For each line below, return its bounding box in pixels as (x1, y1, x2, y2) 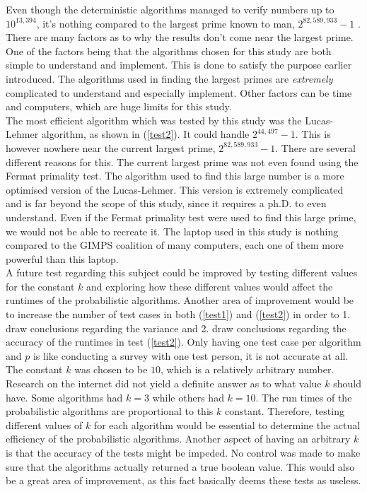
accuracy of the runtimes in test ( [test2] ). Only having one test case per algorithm (6, 334, 361, 349)
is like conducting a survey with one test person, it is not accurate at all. (33, 348, 349, 363)
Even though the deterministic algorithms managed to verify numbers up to (6, 2, 334, 16)
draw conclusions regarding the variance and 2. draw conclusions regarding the (6, 320, 346, 335)
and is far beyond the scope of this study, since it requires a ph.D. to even (6, 196, 327, 211)
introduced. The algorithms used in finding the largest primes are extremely (6, 71, 333, 86)
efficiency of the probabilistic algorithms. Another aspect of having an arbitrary (6, 431, 351, 446)
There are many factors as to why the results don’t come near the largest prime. (6, 30, 354, 45)
